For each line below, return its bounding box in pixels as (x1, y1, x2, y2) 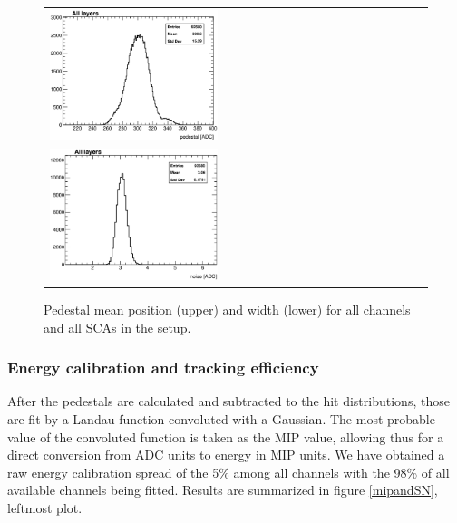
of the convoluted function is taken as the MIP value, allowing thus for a (40, 427, 444, 446)
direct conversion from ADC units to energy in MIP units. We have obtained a (7, 445, 445, 464)
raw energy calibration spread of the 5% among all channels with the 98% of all (7, 462, 450, 481)
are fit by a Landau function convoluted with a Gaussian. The (7, 409, 353, 428)
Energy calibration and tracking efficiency (7, 356, 319, 379)
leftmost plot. (7, 498, 83, 517)
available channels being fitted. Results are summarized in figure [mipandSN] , (7, 480, 438, 499)
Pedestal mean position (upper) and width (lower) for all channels (44, 299, 411, 318)
